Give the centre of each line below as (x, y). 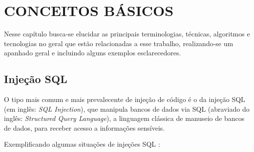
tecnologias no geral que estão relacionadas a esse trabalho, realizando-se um (119, 43)
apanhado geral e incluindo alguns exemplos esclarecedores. (93, 53)
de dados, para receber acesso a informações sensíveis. (85, 127)
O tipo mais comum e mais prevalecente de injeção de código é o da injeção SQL (125, 99)
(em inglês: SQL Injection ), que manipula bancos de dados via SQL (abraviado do (127, 109)
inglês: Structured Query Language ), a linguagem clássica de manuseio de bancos (124, 118)
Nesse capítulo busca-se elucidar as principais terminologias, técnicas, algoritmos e (127, 34)
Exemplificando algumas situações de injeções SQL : (82, 144)
